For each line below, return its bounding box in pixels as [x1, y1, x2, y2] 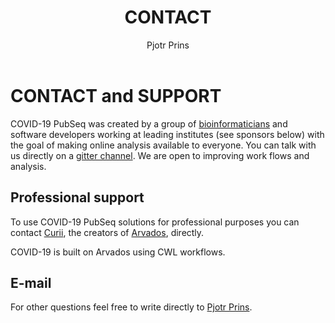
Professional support [10, 189, 145, 206]
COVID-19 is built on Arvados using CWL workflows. [10, 246, 226, 258]
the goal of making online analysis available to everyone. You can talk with [10, 139, 317, 151]
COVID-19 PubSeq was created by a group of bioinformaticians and [10, 117, 288, 130]
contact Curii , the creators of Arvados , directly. [10, 226, 205, 238]
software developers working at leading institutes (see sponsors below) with [10, 128, 325, 140]
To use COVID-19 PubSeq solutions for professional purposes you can [10, 216, 300, 228]
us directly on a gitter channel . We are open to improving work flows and [10, 149, 310, 161]
